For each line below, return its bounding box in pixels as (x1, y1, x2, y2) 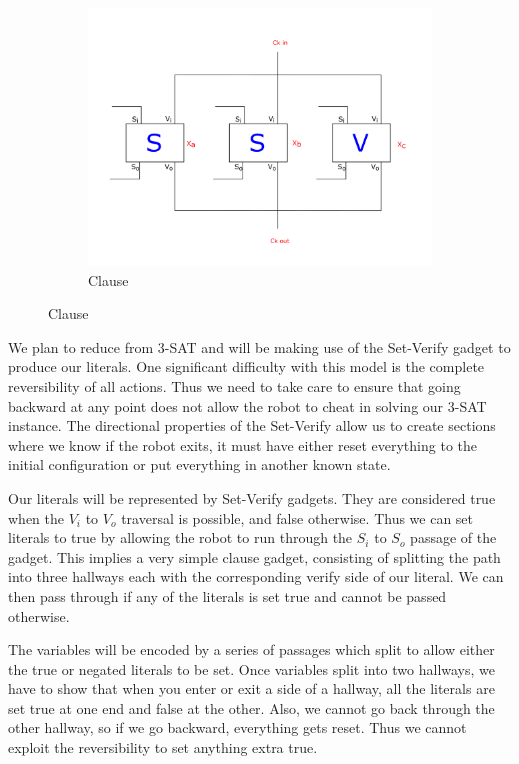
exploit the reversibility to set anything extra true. (8, 737, 318, 758)
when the (8, 507, 64, 528)
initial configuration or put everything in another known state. (8, 454, 391, 475)
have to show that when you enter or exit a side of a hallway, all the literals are (8, 678, 495, 699)
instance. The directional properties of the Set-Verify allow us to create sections (8, 415, 496, 436)
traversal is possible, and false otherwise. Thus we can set (121, 507, 474, 528)
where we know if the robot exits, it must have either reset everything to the (8, 434, 477, 455)
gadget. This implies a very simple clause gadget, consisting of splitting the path (8, 546, 501, 567)
